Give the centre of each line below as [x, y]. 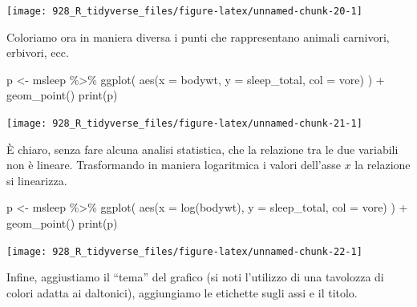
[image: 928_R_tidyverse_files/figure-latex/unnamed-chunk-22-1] [184, 251]
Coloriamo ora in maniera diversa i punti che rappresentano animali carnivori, [198, 36]
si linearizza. [37, 180]
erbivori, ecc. [38, 53]
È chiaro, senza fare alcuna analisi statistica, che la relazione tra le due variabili [202, 149]
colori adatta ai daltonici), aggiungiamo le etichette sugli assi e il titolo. [182, 292]
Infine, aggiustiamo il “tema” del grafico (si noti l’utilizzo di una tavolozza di [195, 277]
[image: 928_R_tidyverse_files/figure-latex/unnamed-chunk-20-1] [184, 11]
